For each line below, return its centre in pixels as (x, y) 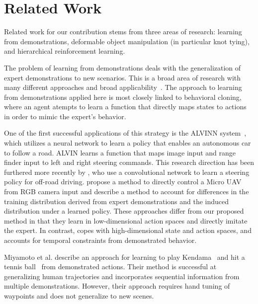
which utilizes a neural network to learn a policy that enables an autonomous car (128, 143)
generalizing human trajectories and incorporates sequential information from (122, 276)
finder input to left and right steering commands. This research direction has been (129, 162)
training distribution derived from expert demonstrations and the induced (117, 201)
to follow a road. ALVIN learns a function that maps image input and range (120, 152)
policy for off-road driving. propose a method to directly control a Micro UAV (123, 182)
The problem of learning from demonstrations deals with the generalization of (123, 67)
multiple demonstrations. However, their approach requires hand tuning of (117, 286)
